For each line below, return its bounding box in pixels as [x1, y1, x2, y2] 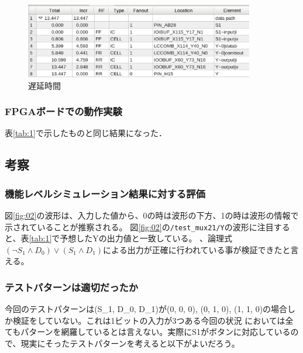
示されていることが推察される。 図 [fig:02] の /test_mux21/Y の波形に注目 [5, 220, 274, 233]
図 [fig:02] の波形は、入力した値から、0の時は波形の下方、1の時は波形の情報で [5, 209, 299, 221]
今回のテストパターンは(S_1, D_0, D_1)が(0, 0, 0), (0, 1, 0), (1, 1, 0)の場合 [5, 303, 288, 315]
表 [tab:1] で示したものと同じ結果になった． [5, 127, 167, 139]
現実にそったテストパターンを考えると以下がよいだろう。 [20, 337, 240, 349]
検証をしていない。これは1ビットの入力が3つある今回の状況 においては [12, 314, 285, 326]
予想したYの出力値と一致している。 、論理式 [60, 232, 233, 244]
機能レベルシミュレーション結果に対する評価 [5, 186, 205, 200]
